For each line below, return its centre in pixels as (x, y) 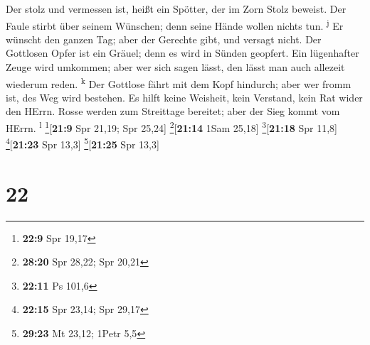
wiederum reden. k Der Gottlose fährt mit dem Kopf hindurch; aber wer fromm (179, 82)
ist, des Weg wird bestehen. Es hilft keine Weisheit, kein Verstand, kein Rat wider (184, 97)
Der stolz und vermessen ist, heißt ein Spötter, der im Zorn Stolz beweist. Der (176, 9)
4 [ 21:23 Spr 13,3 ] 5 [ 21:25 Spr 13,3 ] (83, 143)
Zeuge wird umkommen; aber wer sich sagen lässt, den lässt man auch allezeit (175, 67)
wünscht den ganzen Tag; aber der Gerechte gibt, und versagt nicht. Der (164, 39)
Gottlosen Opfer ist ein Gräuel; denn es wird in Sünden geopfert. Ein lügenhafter (183, 53)
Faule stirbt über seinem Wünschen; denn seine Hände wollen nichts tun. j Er (175, 24)
